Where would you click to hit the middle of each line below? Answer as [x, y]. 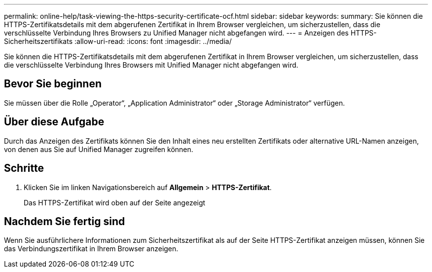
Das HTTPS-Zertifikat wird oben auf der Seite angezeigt [115, 202]
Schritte [24, 168]
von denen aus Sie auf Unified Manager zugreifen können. [99, 149]
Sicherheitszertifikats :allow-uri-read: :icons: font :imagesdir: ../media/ [118, 41]
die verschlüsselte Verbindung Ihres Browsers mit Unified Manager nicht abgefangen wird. [151, 65]
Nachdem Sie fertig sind [65, 221]
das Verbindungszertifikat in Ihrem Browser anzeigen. [91, 249]
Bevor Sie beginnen [53, 84]
